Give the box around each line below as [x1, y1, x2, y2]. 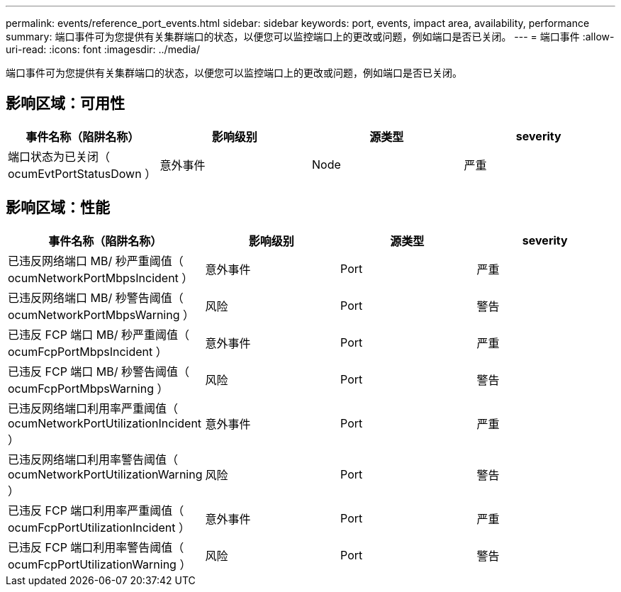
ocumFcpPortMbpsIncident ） [8, 344, 167, 359]
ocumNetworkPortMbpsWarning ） [8, 307, 195, 322]
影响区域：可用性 [6, 94, 125, 113]
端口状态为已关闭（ [8, 149, 111, 164]
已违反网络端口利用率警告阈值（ [8, 452, 179, 467]
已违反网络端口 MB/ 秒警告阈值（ [8, 290, 184, 305]
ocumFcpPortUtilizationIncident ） [8, 520, 191, 535]
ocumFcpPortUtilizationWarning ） [8, 557, 191, 571]
